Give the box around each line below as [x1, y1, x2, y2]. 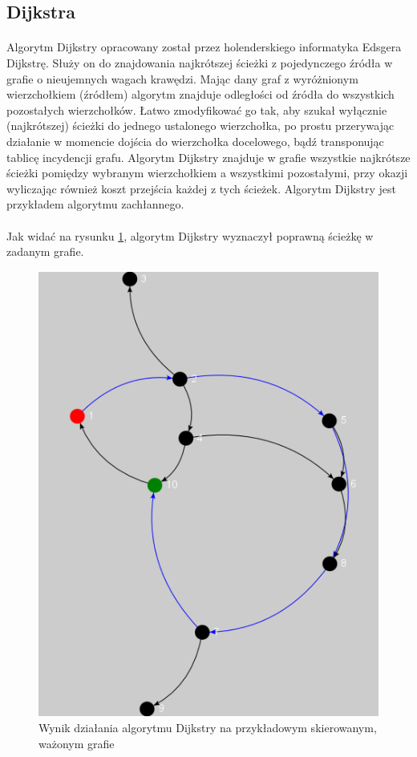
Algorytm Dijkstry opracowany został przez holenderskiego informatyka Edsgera [6, 38, 402, 55]
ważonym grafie [38, 735, 115, 751]
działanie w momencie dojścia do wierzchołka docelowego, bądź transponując [6, 132, 384, 149]
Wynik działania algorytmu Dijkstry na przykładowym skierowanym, [38, 719, 377, 736]
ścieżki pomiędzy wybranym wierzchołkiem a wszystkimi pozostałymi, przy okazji [6, 164, 408, 181]
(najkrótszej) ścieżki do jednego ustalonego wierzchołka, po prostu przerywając [6, 117, 395, 134]
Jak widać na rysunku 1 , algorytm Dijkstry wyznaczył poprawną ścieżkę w [6, 227, 374, 244]
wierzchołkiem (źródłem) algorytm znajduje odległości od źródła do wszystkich [6, 86, 395, 103]
